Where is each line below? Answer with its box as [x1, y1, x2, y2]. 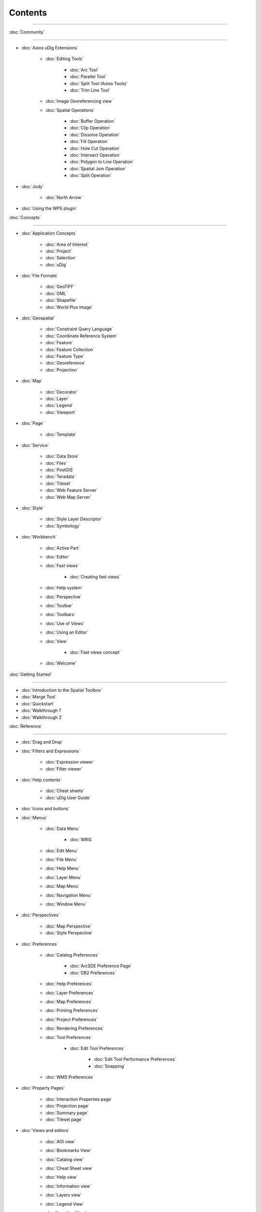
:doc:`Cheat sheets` [45, 788, 85, 794]
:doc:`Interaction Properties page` [45, 1096, 113, 1102]
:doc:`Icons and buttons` [21, 806, 70, 812]
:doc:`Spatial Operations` [45, 107, 95, 113]
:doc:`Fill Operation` [69, 139, 109, 144]
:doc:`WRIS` [69, 837, 93, 843]
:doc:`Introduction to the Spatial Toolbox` [21, 687, 102, 693]
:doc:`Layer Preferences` [45, 989, 95, 996]
